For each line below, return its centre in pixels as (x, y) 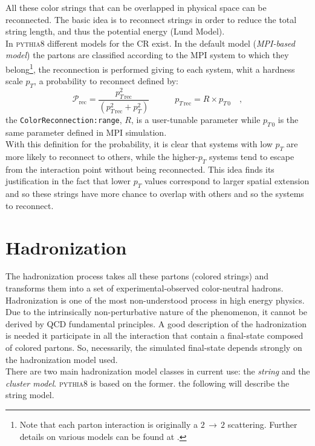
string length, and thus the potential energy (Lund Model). (115, 31)
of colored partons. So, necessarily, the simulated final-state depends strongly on (154, 348)
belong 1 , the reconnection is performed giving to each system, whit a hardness (150, 68)
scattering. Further (262, 424)
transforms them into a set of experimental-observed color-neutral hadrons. (145, 288)
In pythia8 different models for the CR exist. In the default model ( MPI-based (150, 43)
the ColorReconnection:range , (64, 119)
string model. (30, 395)
